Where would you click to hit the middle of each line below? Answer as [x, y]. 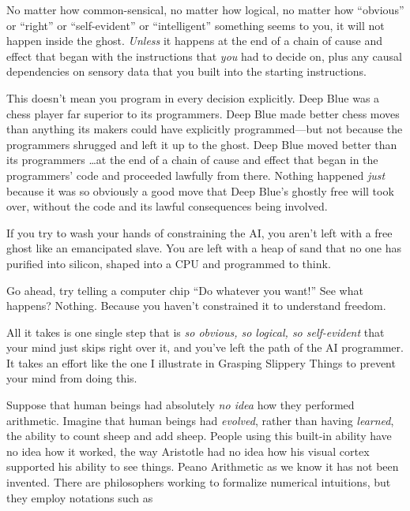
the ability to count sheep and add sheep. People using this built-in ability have [199, 436]
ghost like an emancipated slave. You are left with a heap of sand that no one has [204, 248]
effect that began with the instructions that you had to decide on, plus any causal [204, 56]
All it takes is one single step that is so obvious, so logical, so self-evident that [196, 332]
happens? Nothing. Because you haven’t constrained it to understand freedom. [196, 306]
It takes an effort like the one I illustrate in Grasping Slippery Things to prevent [201, 362]
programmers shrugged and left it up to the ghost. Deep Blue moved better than [202, 144]
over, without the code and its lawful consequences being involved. [167, 206]
